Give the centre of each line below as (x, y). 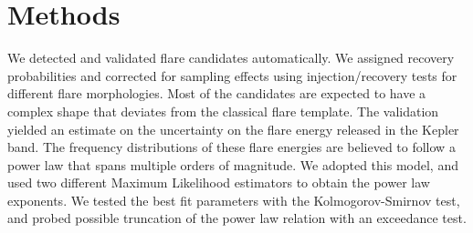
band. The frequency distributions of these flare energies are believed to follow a (231, 147)
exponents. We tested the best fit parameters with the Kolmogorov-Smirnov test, (234, 200)
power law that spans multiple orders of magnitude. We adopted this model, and (233, 164)
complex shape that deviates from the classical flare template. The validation (223, 111)
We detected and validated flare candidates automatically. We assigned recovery (231, 58)
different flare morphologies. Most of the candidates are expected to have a (217, 93)
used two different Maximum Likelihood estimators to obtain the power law (219, 182)
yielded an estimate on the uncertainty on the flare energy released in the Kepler (233, 129)
